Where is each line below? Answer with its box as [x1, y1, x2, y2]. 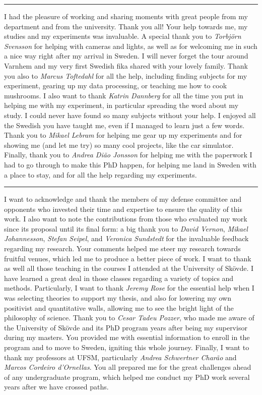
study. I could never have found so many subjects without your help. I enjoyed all [4, 109, 256, 120]
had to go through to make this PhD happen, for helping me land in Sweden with [4, 159, 256, 170]
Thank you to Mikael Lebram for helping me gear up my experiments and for [4, 130, 242, 140]
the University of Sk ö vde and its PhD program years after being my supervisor [4, 322, 247, 332]
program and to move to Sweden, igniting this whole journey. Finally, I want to [4, 342, 249, 352]
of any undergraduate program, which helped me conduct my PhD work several [4, 371, 250, 382]
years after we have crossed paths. [4, 381, 109, 392]
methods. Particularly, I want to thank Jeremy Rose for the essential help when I [4, 283, 254, 293]
